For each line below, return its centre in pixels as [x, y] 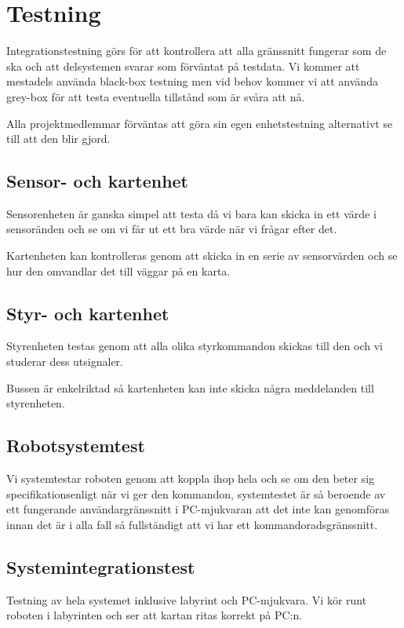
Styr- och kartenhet [88, 313]
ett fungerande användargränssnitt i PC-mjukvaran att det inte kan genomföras [198, 509]
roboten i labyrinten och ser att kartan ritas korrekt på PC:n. [155, 615]
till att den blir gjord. [58, 139]
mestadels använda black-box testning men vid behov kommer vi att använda [192, 81]
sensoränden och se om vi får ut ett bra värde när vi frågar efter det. [172, 229]
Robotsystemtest [76, 445]
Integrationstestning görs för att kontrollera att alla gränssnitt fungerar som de [197, 51]
